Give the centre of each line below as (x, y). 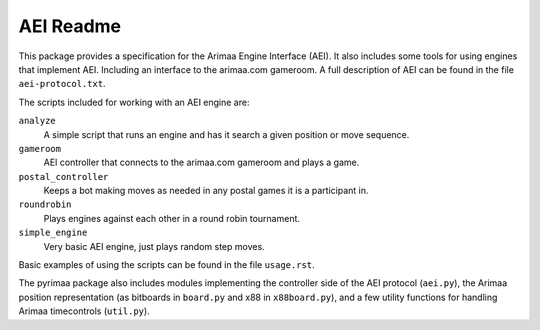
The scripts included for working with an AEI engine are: (134, 102)
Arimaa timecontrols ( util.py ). (84, 311)
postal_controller (63, 176)
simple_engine (53, 233)
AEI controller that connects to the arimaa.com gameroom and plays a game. (201, 162)
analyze (37, 121)
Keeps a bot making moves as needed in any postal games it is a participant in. (206, 191)
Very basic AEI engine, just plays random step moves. (154, 246)
